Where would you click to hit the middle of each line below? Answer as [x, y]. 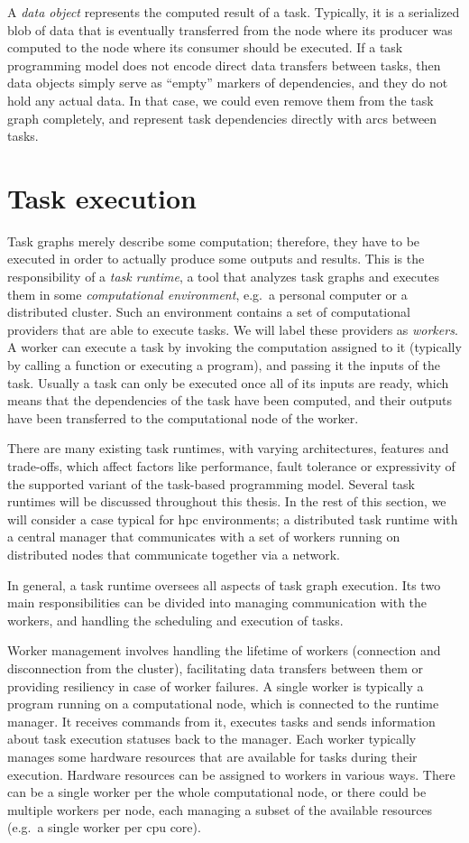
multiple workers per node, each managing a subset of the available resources [220, 809]
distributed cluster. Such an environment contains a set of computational [209, 312]
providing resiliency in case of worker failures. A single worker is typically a [216, 686]
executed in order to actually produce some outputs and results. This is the [216, 259]
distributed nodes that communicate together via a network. [174, 554]
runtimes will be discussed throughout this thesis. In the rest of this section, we [227, 501]
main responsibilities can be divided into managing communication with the [217, 602]
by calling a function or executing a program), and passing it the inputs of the [224, 365]
